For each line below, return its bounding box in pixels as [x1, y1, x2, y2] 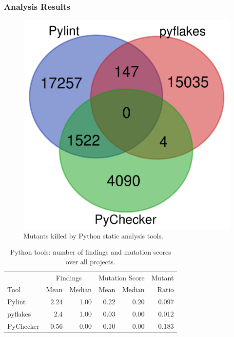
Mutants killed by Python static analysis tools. [23, 230, 163, 240]
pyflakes [7, 309, 31, 319]
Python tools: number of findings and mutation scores [10, 247, 171, 257]
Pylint [7, 297, 26, 307]
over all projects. [65, 256, 116, 266]
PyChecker [7, 320, 39, 331]
